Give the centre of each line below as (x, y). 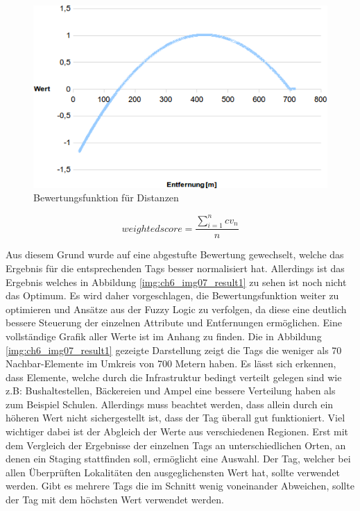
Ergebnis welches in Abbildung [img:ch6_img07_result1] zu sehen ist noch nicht (176, 282)
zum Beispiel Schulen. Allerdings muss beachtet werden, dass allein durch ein (170, 404)
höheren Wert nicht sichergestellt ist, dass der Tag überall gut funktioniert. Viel (175, 418)
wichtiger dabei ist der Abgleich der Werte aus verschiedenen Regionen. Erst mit (177, 432)
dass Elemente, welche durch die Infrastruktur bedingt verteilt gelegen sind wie (174, 377)
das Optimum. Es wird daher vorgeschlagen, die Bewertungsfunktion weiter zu (172, 295)
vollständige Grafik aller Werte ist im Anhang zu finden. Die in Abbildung (164, 336)
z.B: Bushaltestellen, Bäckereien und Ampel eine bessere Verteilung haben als (171, 391)
